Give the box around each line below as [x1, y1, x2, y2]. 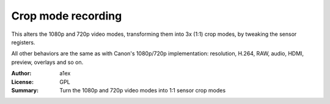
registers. [11, 38, 35, 46]
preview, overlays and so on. [11, 58, 84, 66]
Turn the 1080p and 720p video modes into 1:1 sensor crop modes [59, 86, 226, 94]
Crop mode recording [11, 9, 122, 23]
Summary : [11, 86, 39, 94]
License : [11, 78, 34, 85]
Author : [11, 70, 32, 77]
